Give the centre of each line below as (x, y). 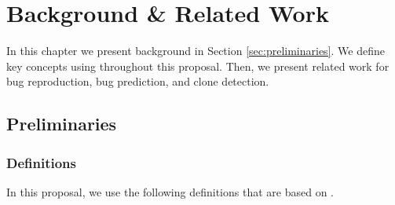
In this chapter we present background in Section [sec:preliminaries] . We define (196, 51)
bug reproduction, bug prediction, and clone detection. (138, 81)
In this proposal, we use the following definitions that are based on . (170, 191)
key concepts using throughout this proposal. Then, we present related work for (198, 66)
